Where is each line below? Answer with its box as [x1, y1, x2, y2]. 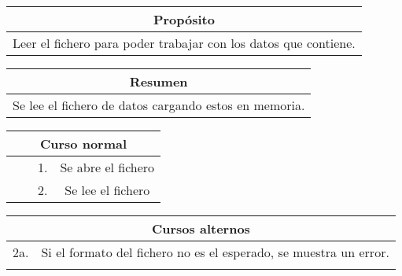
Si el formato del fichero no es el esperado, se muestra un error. [41, 243, 389, 261]
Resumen [129, 72, 188, 90]
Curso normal [40, 134, 127, 153]
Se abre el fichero [60, 158, 155, 176]
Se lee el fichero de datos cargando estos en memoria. [13, 96, 305, 114]
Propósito [153, 10, 215, 28]
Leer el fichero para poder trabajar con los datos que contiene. [13, 34, 356, 52]
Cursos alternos [151, 219, 250, 237]
